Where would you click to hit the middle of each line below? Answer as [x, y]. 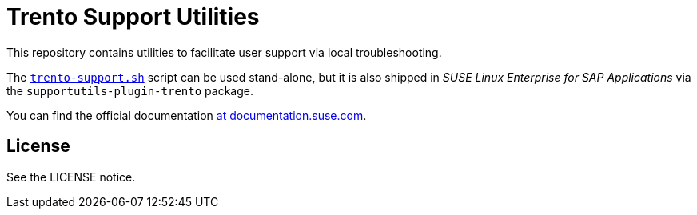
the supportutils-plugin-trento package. [130, 90]
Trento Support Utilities [133, 17]
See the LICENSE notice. [71, 177]
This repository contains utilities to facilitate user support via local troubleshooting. [224, 52]
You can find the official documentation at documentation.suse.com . [187, 115]
